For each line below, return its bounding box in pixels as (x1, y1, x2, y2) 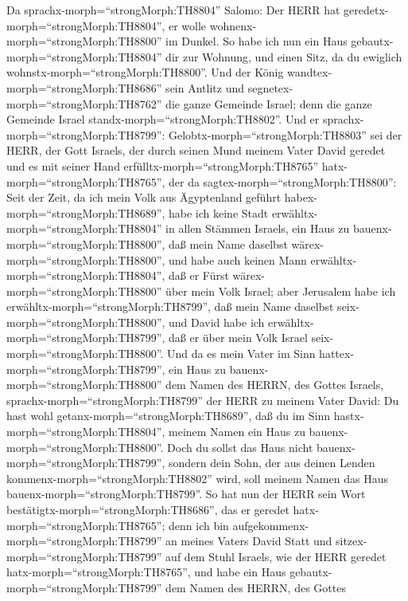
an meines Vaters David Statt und (165, 532, 332, 549)
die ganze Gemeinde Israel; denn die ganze (165, 95, 372, 112)
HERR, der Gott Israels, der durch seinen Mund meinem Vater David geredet (6, 142, 386, 159)
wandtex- (287, 64, 332, 81)
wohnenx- (209, 17, 257, 33)
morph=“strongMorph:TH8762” (6, 95, 162, 112)
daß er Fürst (169, 267, 229, 284)
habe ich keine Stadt (169, 204, 269, 221)
